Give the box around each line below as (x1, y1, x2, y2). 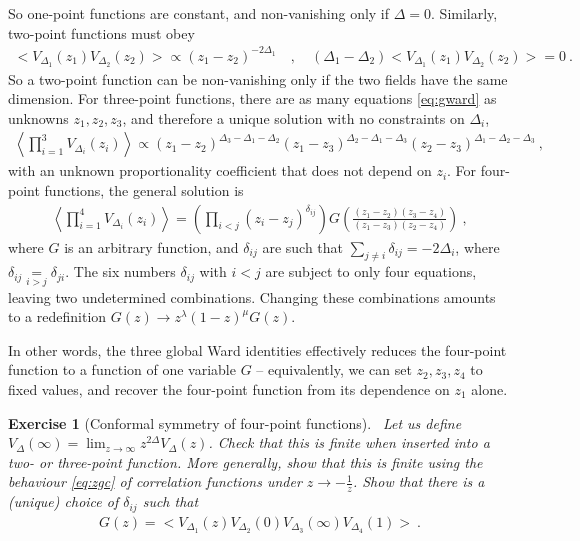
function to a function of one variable (8, 359, 236, 380)
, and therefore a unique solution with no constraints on (122, 107, 465, 128)
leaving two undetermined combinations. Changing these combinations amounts (8, 286, 496, 307)
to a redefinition (8, 306, 107, 327)
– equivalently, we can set (256, 359, 412, 380)
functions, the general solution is (44, 179, 244, 200)
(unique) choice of (8, 491, 119, 512)
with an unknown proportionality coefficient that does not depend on (8, 160, 432, 181)
